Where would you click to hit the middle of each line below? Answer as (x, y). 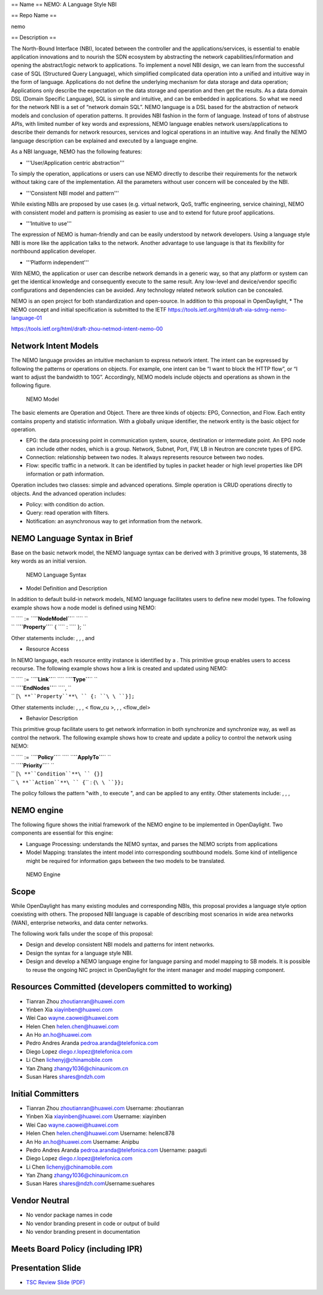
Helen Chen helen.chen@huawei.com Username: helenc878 (100, 1133)
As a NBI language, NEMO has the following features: (77, 152)
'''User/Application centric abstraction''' (75, 162)
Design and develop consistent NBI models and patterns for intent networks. (120, 944)
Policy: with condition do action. (65, 505)
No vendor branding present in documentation (83, 1232)
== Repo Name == (34, 16)
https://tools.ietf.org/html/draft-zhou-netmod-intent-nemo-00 (87, 329)
